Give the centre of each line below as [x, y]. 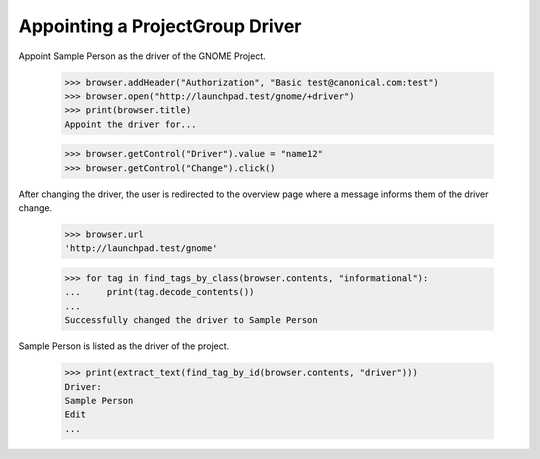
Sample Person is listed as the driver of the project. [124, 346]
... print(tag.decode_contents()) [159, 292]
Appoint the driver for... [130, 124]
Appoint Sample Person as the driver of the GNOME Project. [142, 56]
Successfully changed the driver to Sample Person [191, 320]
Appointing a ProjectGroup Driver [160, 26]
